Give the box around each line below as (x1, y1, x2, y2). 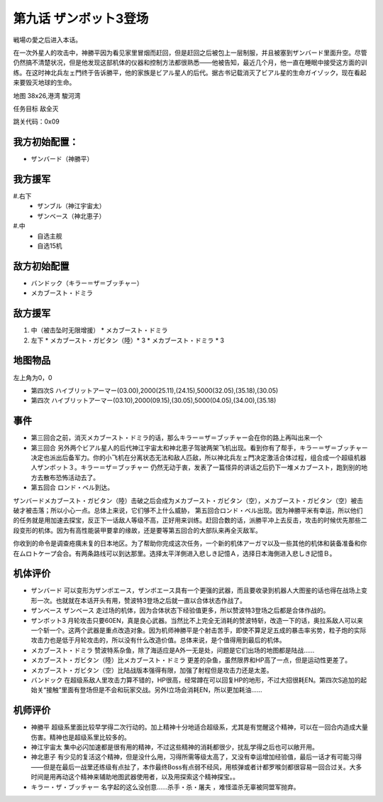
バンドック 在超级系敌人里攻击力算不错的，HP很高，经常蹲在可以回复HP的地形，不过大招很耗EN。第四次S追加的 (30, 676, 361, 684)
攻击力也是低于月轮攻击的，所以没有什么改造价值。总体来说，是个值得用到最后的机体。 (30, 636, 286, 644)
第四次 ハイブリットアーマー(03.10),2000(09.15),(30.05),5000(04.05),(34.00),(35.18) (30, 396, 277, 405)
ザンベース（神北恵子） (37, 212, 106, 220)
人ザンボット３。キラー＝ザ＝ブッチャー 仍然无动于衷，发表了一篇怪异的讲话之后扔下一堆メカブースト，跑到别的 (30, 463, 362, 472)
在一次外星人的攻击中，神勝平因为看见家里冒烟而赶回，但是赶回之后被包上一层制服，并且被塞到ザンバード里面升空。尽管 (13, 48, 367, 57)
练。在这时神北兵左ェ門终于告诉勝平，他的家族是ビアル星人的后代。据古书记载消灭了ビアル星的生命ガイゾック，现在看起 (13, 68, 367, 77)
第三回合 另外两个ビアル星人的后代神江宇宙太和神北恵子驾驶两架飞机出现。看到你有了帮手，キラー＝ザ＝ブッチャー (30, 443, 368, 452)
